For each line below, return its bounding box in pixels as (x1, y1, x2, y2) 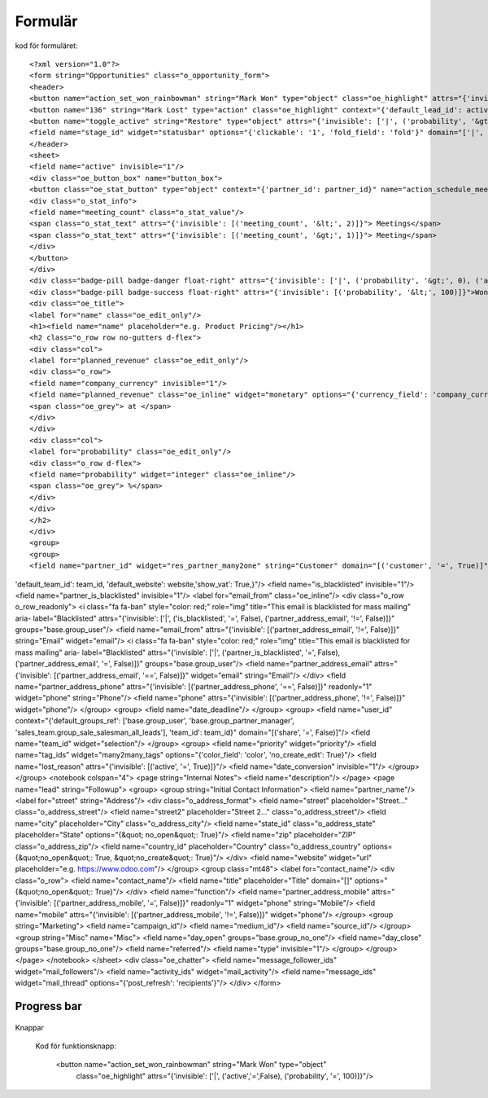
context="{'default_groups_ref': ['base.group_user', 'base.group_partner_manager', (15, 716, 294, 726)
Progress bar (15, 999, 83, 1013)
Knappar (15, 1022, 44, 1032)
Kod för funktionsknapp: (35, 1041, 117, 1051)
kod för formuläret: (15, 41, 78, 51)
